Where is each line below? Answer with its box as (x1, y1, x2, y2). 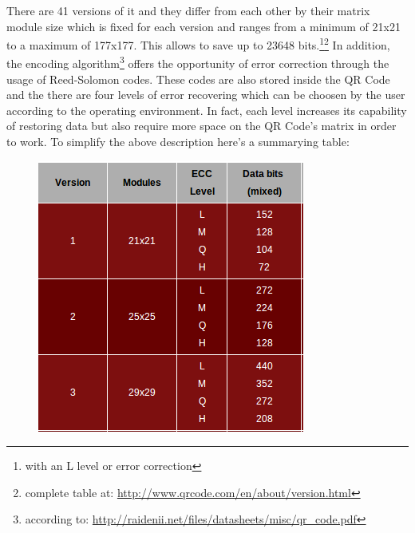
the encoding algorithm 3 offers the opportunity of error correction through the (6, 53, 389, 72)
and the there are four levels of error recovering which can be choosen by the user (6, 86, 405, 103)
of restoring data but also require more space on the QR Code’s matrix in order (6, 117, 397, 134)
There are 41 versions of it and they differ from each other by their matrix (6, 2, 370, 18)
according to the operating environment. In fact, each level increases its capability (6, 101, 407, 118)
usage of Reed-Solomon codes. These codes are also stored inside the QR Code (6, 70, 390, 87)
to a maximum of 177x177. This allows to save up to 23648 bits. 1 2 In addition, (6, 34, 390, 53)
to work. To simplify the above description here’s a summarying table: (6, 133, 350, 150)
